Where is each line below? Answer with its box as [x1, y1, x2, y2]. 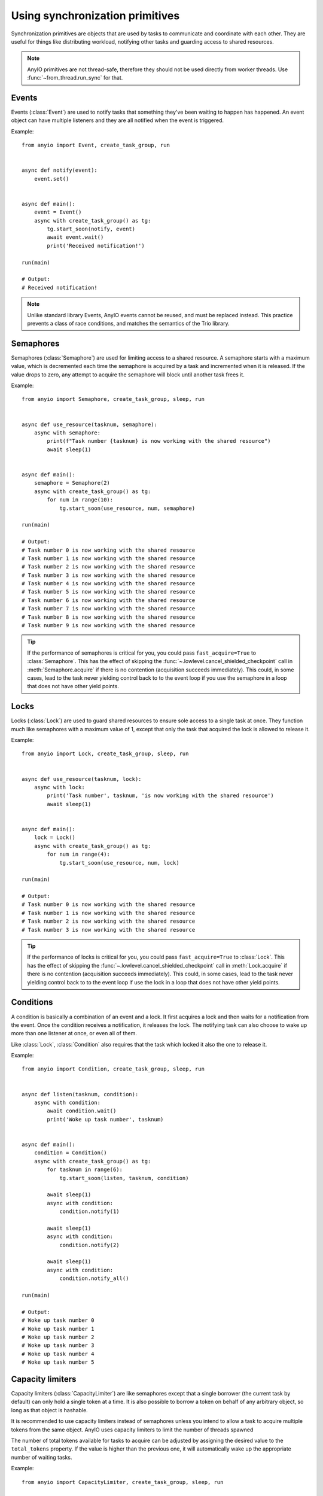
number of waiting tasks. [11, 1454, 72, 1461]
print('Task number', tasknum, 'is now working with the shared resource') [47, 792, 275, 799]
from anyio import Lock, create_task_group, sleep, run [22, 750, 189, 757]
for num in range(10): [47, 497, 114, 503]
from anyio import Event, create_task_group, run [22, 142, 170, 149]
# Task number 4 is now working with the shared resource [22, 580, 196, 587]
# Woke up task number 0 [22, 1317, 95, 1324]
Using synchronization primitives [11, 9, 180, 22]
